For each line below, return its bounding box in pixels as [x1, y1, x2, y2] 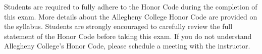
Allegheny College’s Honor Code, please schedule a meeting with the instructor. [4, 40, 250, 51]
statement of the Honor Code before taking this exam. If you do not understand [4, 30, 252, 41]
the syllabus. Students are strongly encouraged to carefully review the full [4, 21, 233, 31]
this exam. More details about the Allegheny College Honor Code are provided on [4, 11, 257, 21]
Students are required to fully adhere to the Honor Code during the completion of [4, 1, 257, 11]
